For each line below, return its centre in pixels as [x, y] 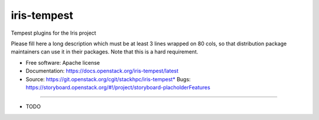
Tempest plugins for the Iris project [54, 33]
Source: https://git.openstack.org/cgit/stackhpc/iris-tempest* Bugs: [108, 79]
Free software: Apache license [63, 62]
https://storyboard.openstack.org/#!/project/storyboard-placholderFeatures [118, 87]
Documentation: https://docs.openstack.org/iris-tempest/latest [102, 71]
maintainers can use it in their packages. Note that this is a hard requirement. [105, 52]
